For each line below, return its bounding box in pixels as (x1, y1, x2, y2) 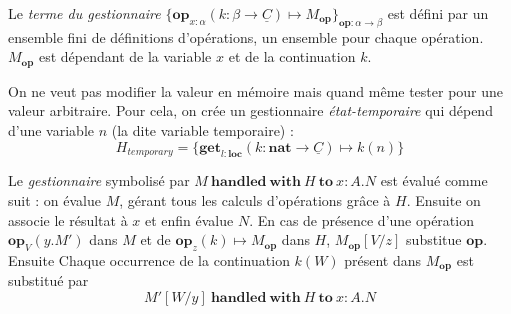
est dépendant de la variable (38, 46, 212, 67)
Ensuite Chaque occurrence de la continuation (8, 250, 290, 270)
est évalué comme (380, 170, 488, 191)
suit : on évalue (8, 190, 102, 211)
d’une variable (8, 120, 95, 141)
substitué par (8, 270, 89, 291)
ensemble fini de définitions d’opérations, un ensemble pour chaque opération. (8, 26, 484, 47)
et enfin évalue (144, 209, 234, 230)
